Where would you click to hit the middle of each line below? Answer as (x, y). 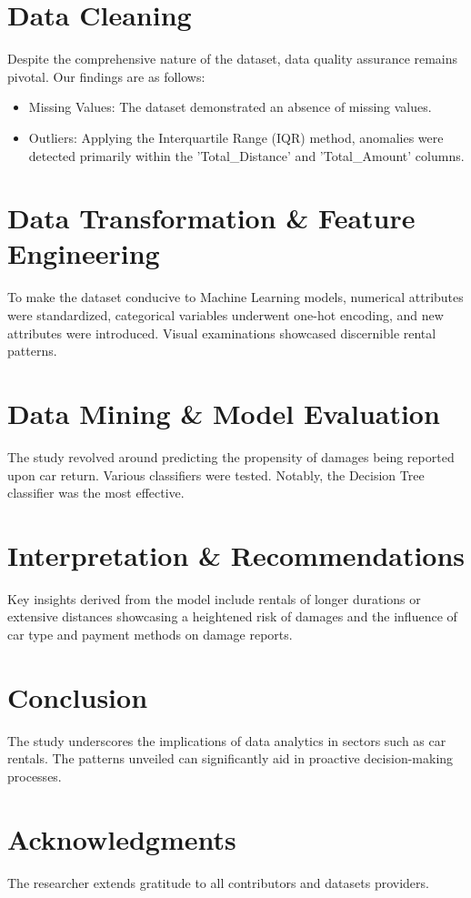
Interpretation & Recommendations (236, 555)
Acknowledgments (122, 838)
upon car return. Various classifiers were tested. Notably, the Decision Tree (216, 474)
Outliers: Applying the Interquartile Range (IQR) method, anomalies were (236, 137)
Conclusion (78, 696)
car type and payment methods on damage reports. (150, 634)
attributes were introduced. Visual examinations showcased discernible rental (222, 333)
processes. (35, 776)
